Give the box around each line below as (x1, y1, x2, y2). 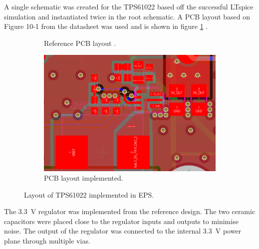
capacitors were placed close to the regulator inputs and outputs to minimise (4, 216, 239, 226)
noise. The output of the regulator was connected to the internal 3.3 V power (4, 226, 242, 236)
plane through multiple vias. (4, 236, 90, 246)
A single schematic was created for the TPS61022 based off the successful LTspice (4, 1, 254, 11)
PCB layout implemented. (44, 173, 123, 183)
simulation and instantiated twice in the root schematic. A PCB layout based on (4, 11, 251, 21)
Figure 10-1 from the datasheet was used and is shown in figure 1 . (4, 21, 208, 31)
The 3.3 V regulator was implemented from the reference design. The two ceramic (4, 206, 256, 217)
